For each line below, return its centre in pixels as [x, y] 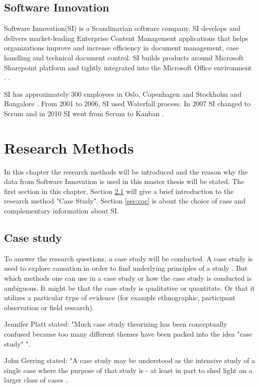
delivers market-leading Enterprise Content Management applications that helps [126, 38]
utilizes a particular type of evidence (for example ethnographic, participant [120, 297]
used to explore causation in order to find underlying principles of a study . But [126, 268]
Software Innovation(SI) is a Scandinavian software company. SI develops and [122, 28]
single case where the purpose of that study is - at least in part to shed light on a [128, 370]
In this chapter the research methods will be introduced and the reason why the [126, 171]
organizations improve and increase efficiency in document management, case [122, 48]
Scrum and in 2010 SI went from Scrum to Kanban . [84, 113]
